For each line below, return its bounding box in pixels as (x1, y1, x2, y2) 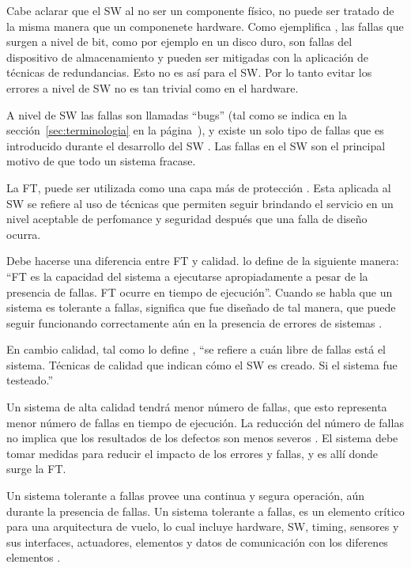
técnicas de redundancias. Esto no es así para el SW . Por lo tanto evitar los (6, 64, 372, 81)
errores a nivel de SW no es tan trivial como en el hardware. (6, 79, 299, 96)
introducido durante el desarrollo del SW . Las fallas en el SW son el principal (6, 137, 386, 153)
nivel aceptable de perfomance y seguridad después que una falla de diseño (6, 210, 368, 227)
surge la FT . (6, 460, 66, 477)
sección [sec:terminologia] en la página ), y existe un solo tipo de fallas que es (6, 122, 384, 138)
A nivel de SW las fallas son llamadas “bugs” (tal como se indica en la (6, 106, 347, 123)
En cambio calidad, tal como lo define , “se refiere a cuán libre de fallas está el (6, 341, 386, 358)
